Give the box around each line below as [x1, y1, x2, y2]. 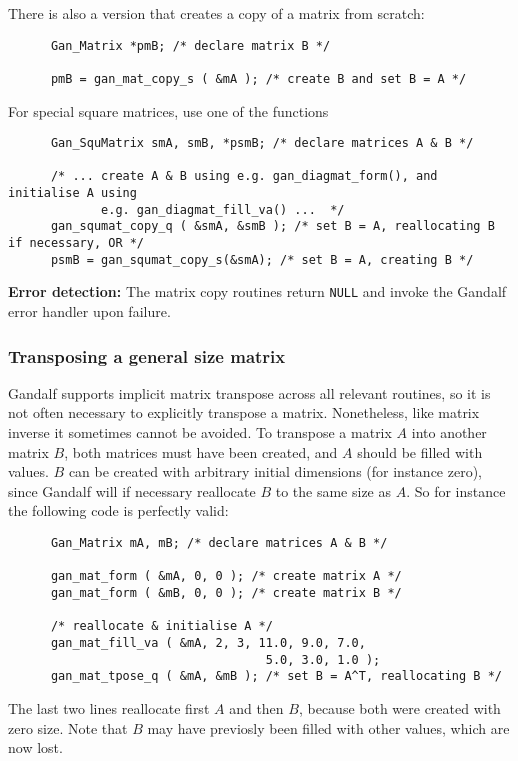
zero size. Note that [8, 717, 128, 738]
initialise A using [8, 186, 137, 201]
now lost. [8, 737, 63, 758]
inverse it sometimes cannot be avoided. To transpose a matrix [8, 422, 392, 443]
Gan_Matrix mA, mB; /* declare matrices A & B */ [50, 536, 388, 551]
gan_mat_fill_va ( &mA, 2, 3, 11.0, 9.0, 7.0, [50, 635, 366, 650]
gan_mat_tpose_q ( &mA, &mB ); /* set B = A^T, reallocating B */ [50, 669, 502, 684]
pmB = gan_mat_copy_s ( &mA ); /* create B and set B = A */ [50, 71, 467, 86]
